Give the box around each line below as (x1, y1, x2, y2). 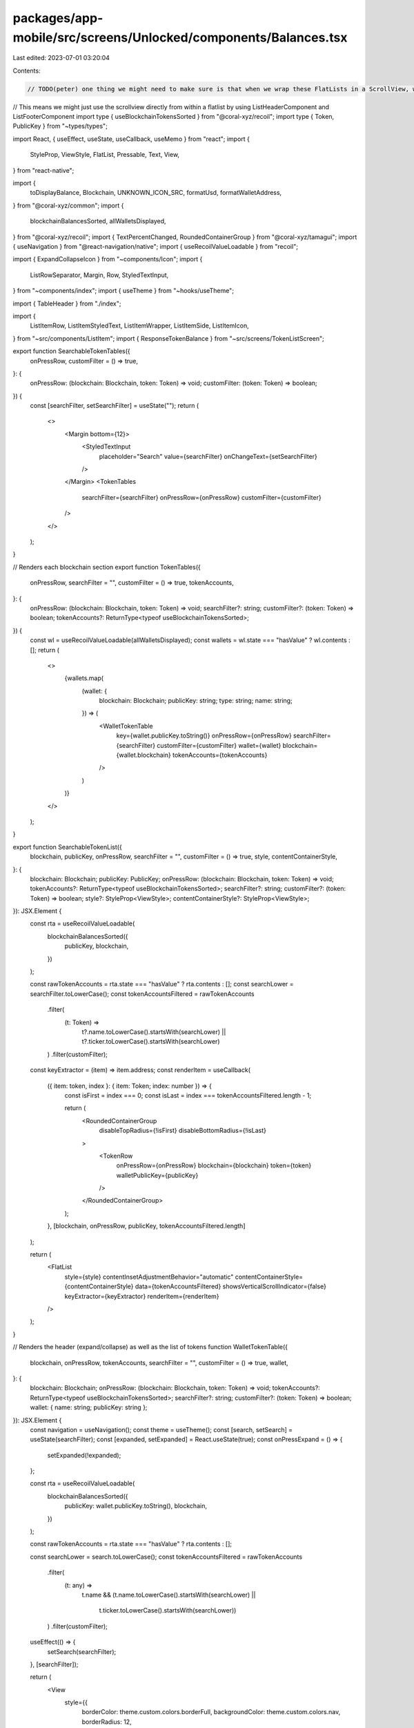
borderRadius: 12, (81, 1718, 132, 1726)
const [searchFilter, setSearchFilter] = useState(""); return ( (30, 402, 199, 410)
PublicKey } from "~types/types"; (12, 122, 108, 131)
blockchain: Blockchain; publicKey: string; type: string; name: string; (99, 697, 293, 705)
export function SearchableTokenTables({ (12, 347, 130, 355)
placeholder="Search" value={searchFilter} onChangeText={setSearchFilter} (99, 452, 317, 460)
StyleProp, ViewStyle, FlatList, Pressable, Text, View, (30, 151, 179, 159)
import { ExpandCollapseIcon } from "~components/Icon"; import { (12, 255, 203, 263)
